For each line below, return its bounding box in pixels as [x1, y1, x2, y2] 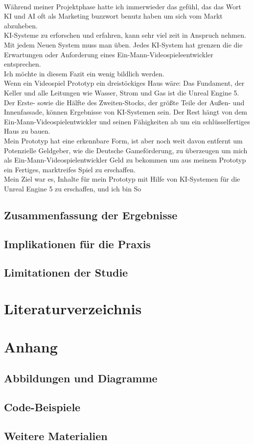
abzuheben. [4, 20, 38, 30]
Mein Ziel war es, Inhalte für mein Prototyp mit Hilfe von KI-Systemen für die [4, 174, 240, 184]
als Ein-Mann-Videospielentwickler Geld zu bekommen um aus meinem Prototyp [4, 155, 246, 165]
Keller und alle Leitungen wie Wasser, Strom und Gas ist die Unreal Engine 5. [4, 87, 239, 97]
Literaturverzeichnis [4, 299, 142, 318]
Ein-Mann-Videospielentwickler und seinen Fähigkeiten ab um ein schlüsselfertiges [4, 116, 250, 126]
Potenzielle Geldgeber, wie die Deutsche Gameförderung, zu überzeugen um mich [4, 145, 248, 155]
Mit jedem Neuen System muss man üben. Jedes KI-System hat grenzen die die [4, 39, 243, 49]
